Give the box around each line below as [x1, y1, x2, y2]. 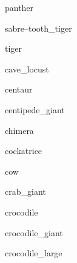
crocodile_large [5, 247, 62, 259]
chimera [5, 124, 34, 136]
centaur [5, 83, 33, 96]
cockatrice [5, 144, 42, 157]
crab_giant [5, 185, 46, 198]
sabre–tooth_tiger [5, 21, 72, 34]
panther [5, 1, 34, 13]
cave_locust [5, 62, 49, 75]
